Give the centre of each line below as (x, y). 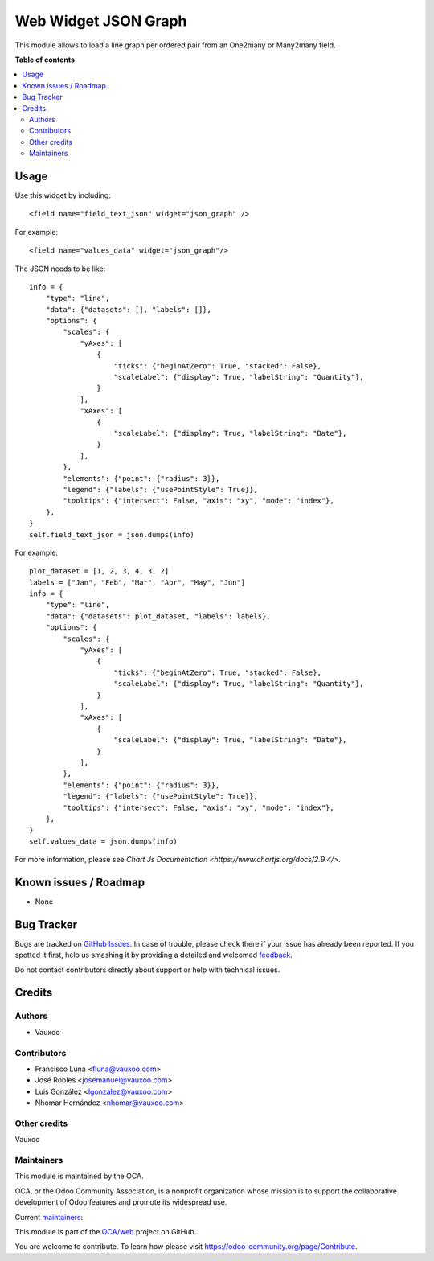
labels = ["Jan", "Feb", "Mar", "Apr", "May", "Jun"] (137, 582)
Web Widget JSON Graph (101, 21)
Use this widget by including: (63, 195)
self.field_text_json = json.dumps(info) (112, 534)
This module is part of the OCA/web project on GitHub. (106, 1231)
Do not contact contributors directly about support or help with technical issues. (147, 970)
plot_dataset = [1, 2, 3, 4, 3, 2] (99, 571)
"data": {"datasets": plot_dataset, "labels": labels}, (158, 616)
